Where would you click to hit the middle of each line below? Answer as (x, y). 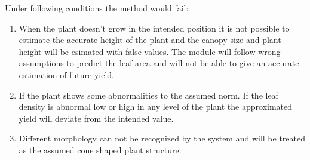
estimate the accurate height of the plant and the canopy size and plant (150, 40)
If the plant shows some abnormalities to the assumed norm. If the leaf (148, 95)
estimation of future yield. (66, 74)
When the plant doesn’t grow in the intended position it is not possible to (154, 28)
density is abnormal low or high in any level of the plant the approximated (156, 107)
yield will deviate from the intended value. (96, 118)
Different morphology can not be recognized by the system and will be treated (162, 138)
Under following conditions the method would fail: (97, 8)
